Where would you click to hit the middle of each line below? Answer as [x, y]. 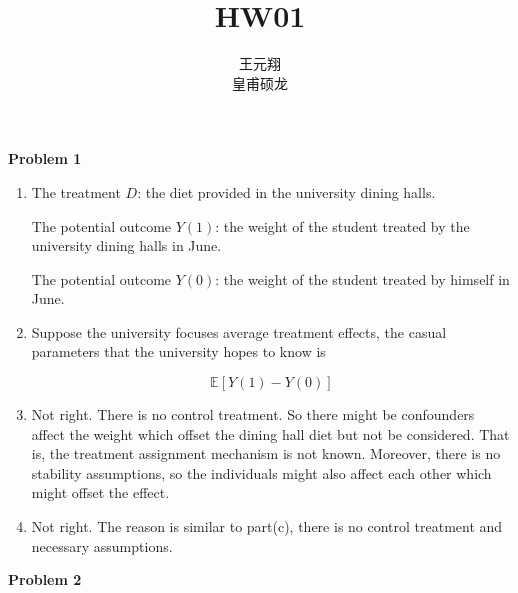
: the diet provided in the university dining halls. [286, 191]
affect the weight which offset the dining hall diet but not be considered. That [270, 433]
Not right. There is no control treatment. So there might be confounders [253, 414]
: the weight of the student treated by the [342, 225]
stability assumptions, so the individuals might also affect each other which [261, 472]
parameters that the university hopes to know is [178, 351]
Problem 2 [45, 579]
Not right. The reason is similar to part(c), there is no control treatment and [267, 526]
